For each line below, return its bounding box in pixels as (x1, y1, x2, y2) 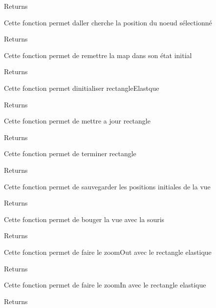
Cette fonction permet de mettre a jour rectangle (4, 116, 151, 126)
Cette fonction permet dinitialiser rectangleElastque (4, 82, 159, 93)
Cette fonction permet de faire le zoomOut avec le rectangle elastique (4, 246, 212, 257)
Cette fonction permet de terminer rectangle (4, 148, 136, 159)
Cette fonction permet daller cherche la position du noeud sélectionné (4, 17, 212, 27)
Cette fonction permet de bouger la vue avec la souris (4, 214, 165, 224)
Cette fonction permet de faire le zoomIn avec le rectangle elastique (4, 280, 206, 290)
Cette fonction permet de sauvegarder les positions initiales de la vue (4, 181, 211, 191)
